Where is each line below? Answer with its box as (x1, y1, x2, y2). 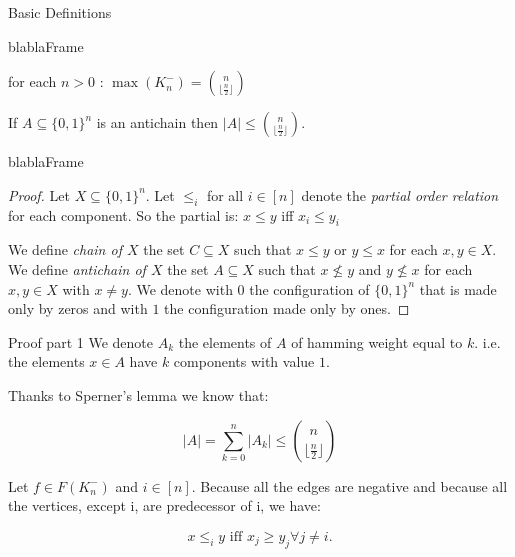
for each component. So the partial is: (8, 204, 239, 225)
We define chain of (8, 239, 122, 260)
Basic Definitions (8, 2, 112, 22)
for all (206, 184, 244, 205)
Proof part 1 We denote (8, 331, 153, 352)
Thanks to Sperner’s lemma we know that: (8, 384, 269, 405)
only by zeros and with (8, 298, 148, 319)
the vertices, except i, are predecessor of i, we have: (8, 495, 321, 516)
